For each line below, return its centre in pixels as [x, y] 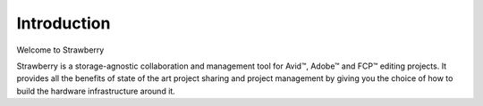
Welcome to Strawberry [60, 50]
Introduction [64, 23]
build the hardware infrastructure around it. [96, 91]
